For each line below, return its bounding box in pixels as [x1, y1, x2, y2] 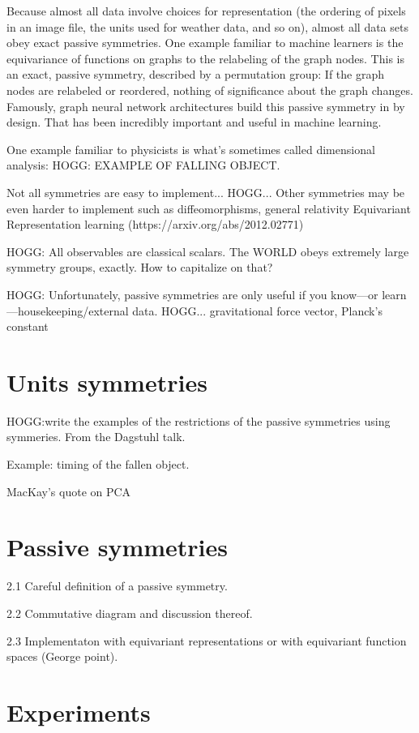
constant [6, 318, 49, 335]
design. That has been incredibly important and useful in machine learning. [6, 114, 382, 131]
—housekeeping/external [6, 302, 129, 319]
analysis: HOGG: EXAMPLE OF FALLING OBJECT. [6, 156, 280, 174]
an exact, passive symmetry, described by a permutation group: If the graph [6, 66, 385, 83]
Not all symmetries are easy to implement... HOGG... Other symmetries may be [6, 183, 405, 200]
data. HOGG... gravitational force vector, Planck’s [132, 302, 383, 319]
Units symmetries [6, 365, 207, 398]
